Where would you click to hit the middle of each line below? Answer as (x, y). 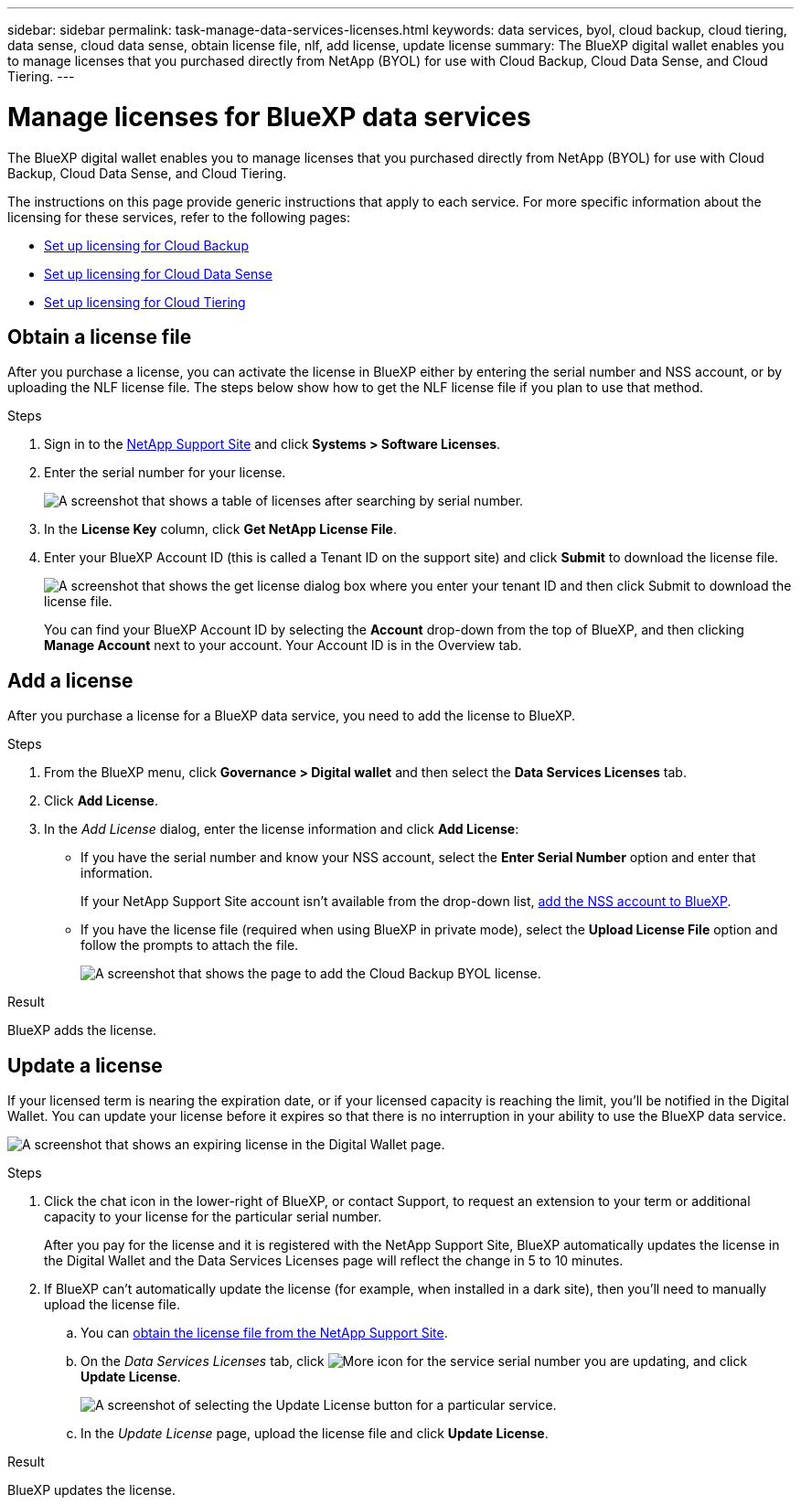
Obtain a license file (100, 336)
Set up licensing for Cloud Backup (146, 245)
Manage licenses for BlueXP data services (269, 117)
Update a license (85, 1065)
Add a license (70, 680)
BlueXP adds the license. (82, 1030)
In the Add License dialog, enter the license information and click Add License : (282, 829)
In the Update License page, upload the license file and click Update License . (315, 1434)
